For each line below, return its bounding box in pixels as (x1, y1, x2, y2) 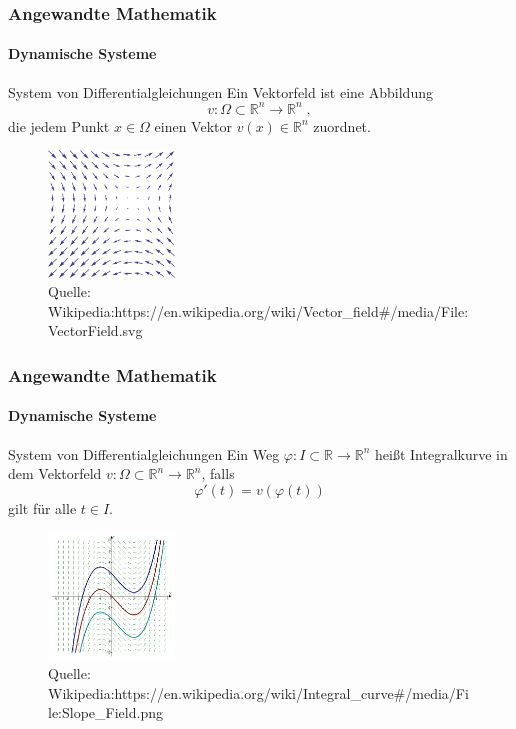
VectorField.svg (48, 320, 143, 341)
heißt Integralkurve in (375, 443, 508, 464)
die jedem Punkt (8, 115, 110, 136)
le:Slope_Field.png (48, 702, 163, 723)
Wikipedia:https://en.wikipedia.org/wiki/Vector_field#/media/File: (48, 300, 469, 321)
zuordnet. (313, 115, 371, 136)
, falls (201, 463, 235, 484)
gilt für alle (8, 497, 77, 518)
